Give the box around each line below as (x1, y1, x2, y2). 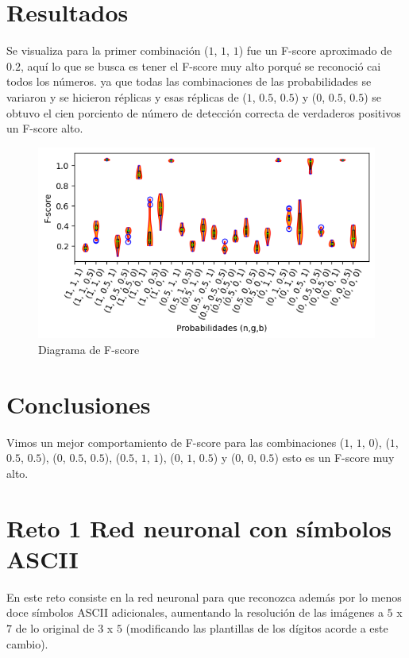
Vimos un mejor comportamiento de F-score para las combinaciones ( (6, 433, 345, 450)
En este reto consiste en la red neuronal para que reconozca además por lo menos (6, 588, 402, 605)
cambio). (6, 635, 48, 652)
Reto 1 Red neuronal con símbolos (6, 511, 392, 544)
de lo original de (15, 620, 95, 637)
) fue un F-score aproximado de (238, 42, 392, 59)
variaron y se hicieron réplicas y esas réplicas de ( (6, 88, 247, 105)
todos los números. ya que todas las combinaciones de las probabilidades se (6, 73, 372, 90)
